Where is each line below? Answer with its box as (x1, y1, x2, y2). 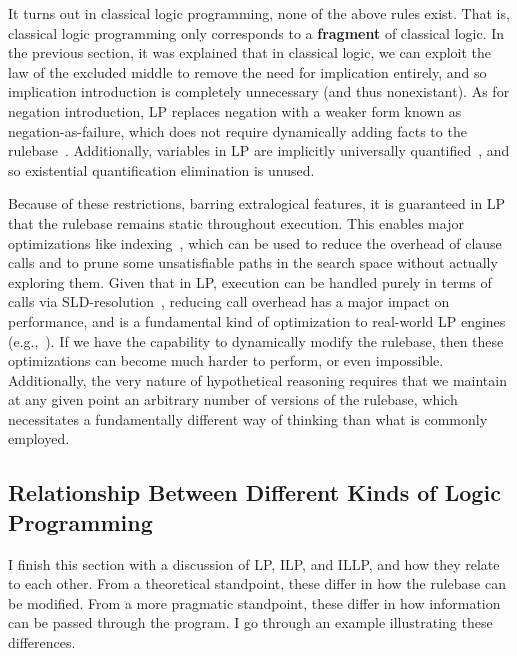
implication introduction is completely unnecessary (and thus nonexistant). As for (8, 81, 510, 102)
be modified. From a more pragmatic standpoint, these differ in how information (8, 592, 501, 613)
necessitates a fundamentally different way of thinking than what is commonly (8, 408, 488, 429)
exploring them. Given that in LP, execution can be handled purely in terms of (8, 271, 492, 292)
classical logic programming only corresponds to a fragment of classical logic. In (8, 22, 505, 43)
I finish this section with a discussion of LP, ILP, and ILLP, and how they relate (8, 553, 500, 574)
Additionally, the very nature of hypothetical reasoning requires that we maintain (8, 369, 507, 390)
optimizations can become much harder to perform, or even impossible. (8, 350, 444, 371)
